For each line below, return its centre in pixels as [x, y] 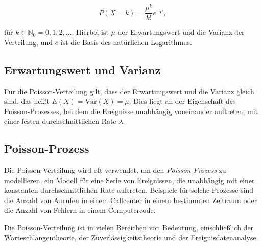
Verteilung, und [28, 42]
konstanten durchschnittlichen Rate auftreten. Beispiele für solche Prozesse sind [129, 190]
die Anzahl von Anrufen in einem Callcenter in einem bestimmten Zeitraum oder [131, 200]
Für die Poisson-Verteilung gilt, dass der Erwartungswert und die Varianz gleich [129, 91]
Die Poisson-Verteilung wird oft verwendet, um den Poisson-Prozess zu [115, 170]
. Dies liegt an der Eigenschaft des [182, 101]
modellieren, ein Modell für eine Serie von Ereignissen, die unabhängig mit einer [129, 180]
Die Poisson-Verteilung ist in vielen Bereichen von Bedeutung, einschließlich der [129, 227]
